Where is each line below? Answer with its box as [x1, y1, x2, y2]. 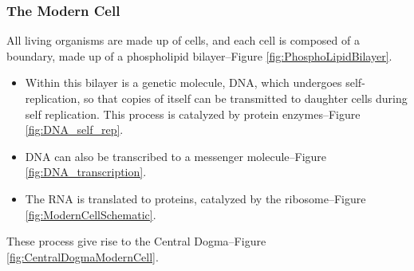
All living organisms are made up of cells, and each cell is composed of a [6, 32, 360, 49]
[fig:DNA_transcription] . [25, 163, 147, 180]
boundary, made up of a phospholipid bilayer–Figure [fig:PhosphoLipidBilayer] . [6, 47, 392, 64]
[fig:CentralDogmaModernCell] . [6, 248, 159, 265]
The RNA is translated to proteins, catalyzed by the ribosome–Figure [25, 190, 366, 206]
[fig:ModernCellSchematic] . [25, 206, 156, 222]
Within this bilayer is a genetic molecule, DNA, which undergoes [25, 74, 342, 91]
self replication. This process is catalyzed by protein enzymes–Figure [25, 105, 361, 122]
